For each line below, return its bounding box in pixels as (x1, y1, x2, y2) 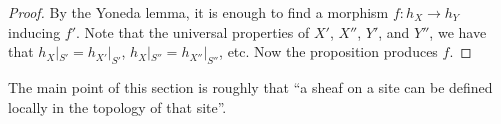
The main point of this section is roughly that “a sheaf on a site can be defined (8, 76, 493, 97)
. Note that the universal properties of (76, 21, 310, 42)
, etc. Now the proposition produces (219, 41, 438, 62)
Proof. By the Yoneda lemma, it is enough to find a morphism (8, 2, 389, 22)
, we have (429, 21, 487, 42)
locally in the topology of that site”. (8, 96, 227, 117)
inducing (8, 21, 61, 42)
